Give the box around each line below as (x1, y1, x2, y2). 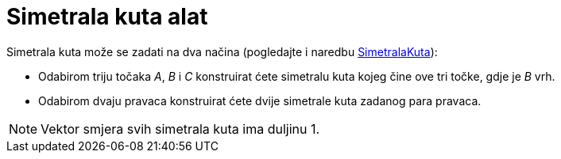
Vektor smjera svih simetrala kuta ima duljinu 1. (41, 120, 320, 137)
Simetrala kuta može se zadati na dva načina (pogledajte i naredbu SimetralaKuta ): (6, 44, 438, 59)
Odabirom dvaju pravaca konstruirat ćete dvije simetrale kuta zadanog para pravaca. (38, 93, 482, 108)
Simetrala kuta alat (6, 3, 208, 30)
